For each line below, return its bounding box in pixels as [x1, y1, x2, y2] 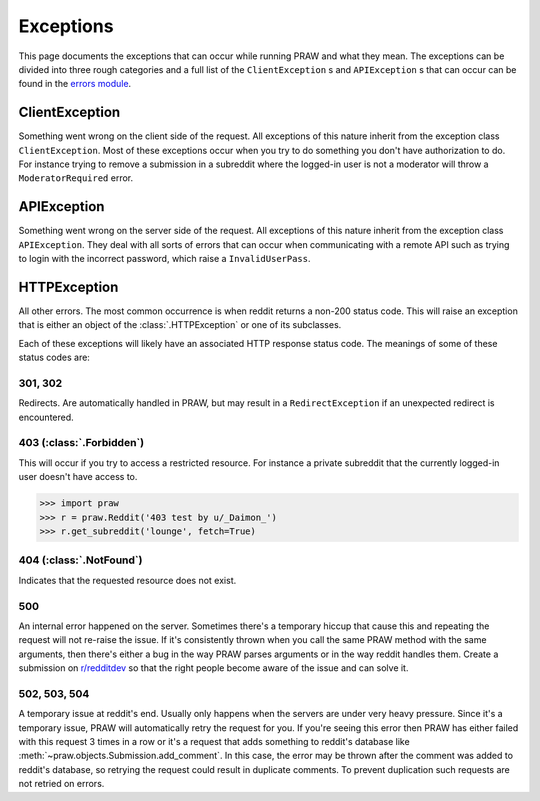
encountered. [18, 411, 74, 423]
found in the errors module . [18, 78, 132, 90]
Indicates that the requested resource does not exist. [18, 574, 237, 586]
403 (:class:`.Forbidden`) [18, 436, 145, 450]
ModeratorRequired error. [18, 172, 134, 184]
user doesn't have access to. [18, 471, 138, 483]
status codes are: [18, 351, 90, 364]
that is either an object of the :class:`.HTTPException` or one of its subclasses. [18, 319, 342, 331]
